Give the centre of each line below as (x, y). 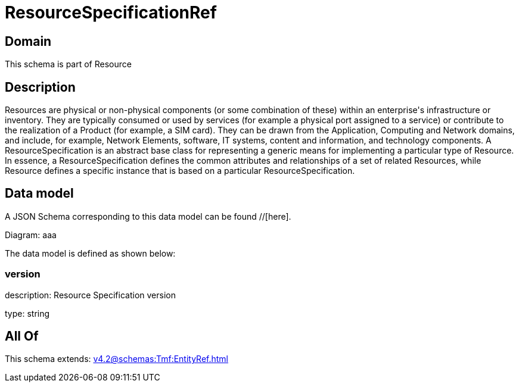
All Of (22, 336)
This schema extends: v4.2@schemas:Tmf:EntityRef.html (117, 359)
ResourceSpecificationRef (111, 13)
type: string (27, 313)
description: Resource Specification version (90, 295)
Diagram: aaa (31, 235)
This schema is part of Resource (68, 64)
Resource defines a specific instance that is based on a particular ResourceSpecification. (180, 171)
